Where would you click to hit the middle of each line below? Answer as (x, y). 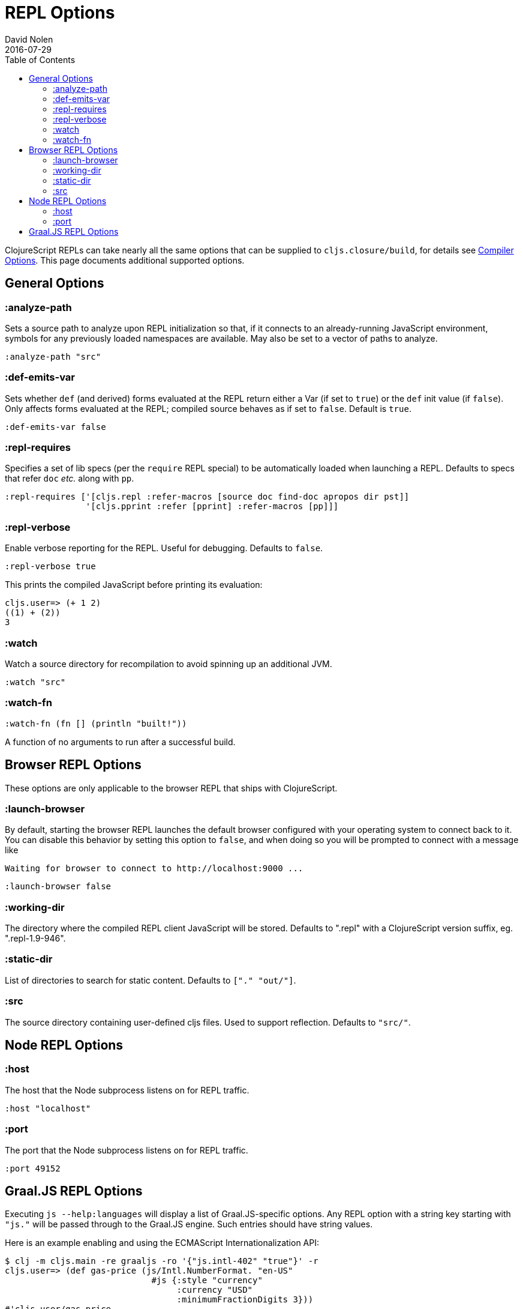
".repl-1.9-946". (35, 939)
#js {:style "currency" (207, 1280)
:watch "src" (35, 682)
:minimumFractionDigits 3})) (245, 1300)
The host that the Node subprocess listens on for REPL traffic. (127, 1090)
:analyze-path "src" (53, 356)
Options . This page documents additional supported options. (125, 260)
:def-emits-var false (55, 427)
